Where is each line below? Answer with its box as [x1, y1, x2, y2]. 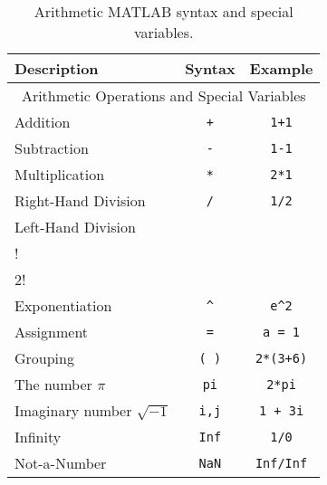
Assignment [14, 321, 89, 342]
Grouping [14, 347, 74, 368]
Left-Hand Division [14, 216, 136, 237]
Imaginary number [14, 400, 132, 421]
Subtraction [14, 138, 89, 158]
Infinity [14, 426, 62, 447]
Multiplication [14, 164, 105, 185]
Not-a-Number [14, 452, 107, 473]
